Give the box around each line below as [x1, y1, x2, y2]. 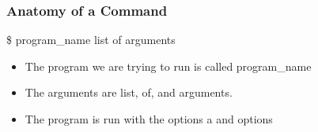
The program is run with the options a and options [25, 111, 273, 126]
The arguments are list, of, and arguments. [25, 84, 233, 101]
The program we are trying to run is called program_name [25, 57, 312, 74]
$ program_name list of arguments [6, 31, 176, 48]
